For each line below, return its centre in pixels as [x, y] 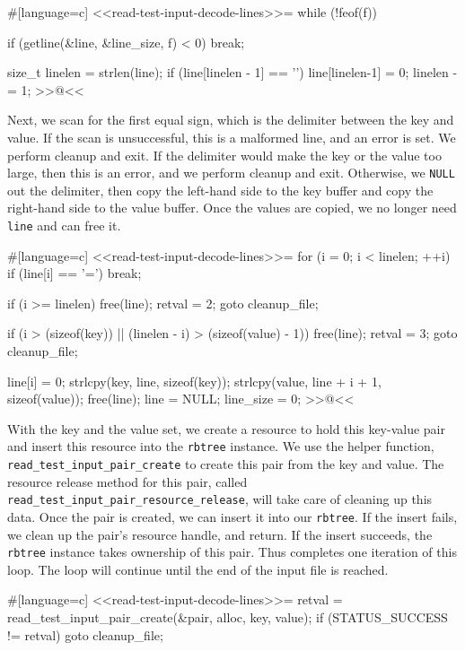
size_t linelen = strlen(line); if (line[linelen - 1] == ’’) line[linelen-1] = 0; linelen [228, 72]
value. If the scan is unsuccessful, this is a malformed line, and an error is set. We [232, 137]
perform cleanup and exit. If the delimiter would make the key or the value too [224, 155]
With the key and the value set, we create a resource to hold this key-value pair [226, 428]
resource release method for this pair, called [127, 481]
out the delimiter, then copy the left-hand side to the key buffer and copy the [220, 190]
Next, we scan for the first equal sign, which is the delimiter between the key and [231, 120]
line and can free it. [64, 225]
